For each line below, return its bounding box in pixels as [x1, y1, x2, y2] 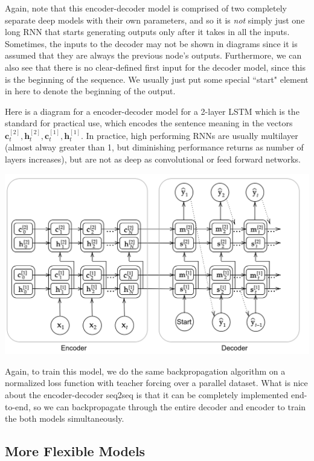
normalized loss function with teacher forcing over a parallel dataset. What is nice [5, 376, 308, 389]
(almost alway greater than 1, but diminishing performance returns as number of [5, 141, 304, 153]
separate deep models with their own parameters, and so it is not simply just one [5, 13, 305, 26]
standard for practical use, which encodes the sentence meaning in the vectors [5, 117, 293, 129]
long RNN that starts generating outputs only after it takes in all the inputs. [5, 25, 290, 38]
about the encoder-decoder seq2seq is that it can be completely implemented [5, 388, 289, 401]
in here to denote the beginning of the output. [5, 85, 176, 97]
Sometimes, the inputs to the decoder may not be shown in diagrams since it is [5, 37, 298, 50]
